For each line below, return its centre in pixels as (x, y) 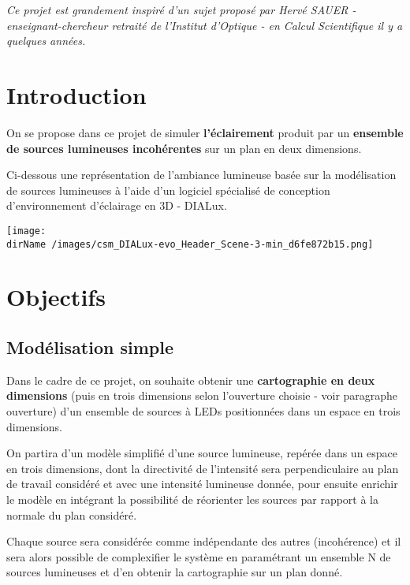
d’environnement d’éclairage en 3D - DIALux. (117, 205)
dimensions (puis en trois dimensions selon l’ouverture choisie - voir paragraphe (202, 395)
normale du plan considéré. (72, 514)
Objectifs (56, 297)
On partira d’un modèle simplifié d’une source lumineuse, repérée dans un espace (202, 453)
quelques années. (46, 41)
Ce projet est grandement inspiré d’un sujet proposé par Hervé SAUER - (181, 9)
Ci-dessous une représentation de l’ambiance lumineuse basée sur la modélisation (201, 175)
